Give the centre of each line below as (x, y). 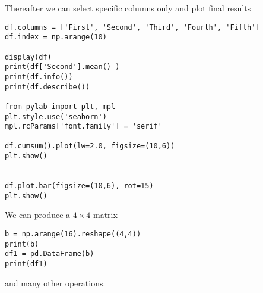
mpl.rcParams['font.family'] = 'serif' (83, 127)
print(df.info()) (39, 77)
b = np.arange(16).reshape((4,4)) (73, 234)
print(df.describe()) (47, 87)
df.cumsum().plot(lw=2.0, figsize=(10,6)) (90, 146)
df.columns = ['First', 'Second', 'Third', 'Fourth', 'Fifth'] (132, 27)
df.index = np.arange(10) (56, 37)
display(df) (28, 57)
